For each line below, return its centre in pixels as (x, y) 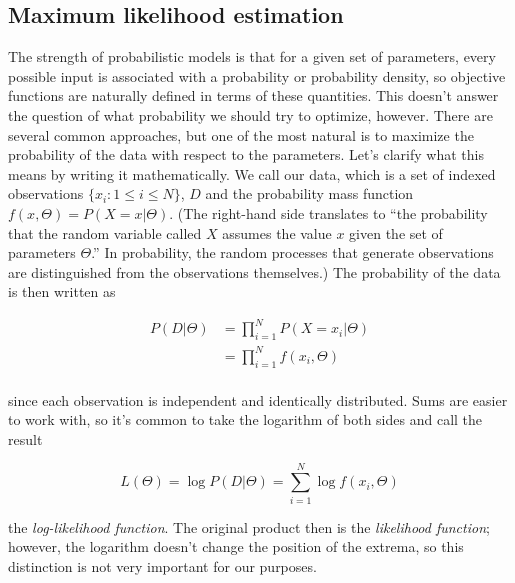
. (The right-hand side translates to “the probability (328, 212)
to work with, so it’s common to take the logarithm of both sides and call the (245, 419)
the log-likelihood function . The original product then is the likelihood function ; (249, 526)
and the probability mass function (309, 193)
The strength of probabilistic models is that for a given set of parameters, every (252, 56)
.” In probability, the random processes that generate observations (292, 252)
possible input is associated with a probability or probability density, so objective (257, 75)
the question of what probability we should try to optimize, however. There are (250, 114)
